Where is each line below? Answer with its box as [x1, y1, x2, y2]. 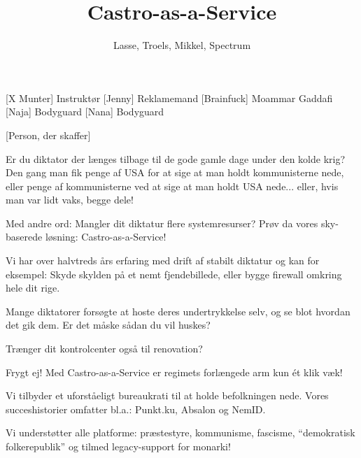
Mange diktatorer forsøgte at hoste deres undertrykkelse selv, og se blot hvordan [6, 303, 351, 318]
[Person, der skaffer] [6, 127, 91, 142]
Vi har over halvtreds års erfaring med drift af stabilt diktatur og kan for [6, 253, 320, 268]
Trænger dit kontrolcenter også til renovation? [6, 341, 203, 356]
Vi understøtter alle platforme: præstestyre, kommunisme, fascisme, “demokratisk [6, 425, 355, 440]
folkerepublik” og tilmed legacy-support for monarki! [6, 439, 231, 453]
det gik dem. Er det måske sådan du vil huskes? [6, 317, 211, 332]
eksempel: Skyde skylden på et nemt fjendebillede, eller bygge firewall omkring [6, 266, 342, 281]
